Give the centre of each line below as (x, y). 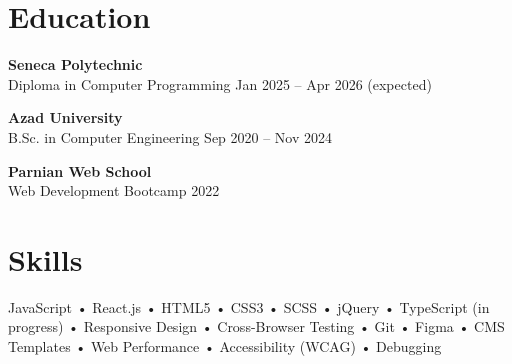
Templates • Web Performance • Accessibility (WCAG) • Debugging (225, 346)
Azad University (65, 117)
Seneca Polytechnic (75, 64)
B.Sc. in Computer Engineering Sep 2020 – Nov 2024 (170, 136)
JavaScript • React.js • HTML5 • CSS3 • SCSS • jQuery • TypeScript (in (249, 306)
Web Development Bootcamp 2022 (114, 190)
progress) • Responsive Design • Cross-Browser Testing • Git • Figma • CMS (256, 326)
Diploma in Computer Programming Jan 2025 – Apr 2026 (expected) (220, 83)
